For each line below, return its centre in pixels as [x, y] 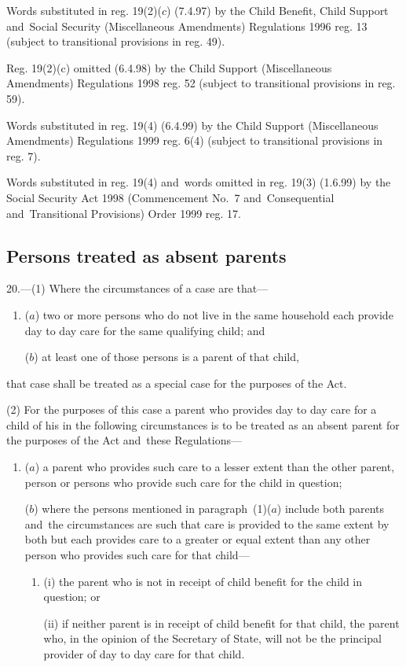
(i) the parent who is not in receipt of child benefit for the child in [203, 581]
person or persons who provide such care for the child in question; [183, 482]
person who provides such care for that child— [137, 555]
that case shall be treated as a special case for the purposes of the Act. [177, 383]
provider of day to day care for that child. [144, 654]
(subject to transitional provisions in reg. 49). [116, 41]
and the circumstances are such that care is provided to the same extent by [207, 523]
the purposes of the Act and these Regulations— [124, 440]
